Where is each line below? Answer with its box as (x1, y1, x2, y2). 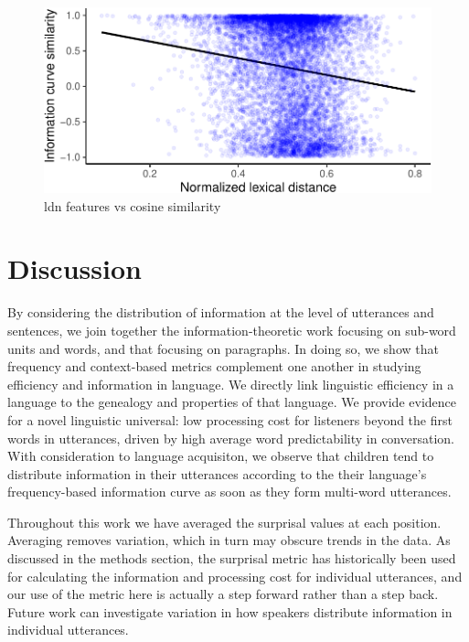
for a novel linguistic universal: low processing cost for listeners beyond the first (7, 410, 453, 429)
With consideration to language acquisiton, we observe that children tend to (7, 446, 434, 465)
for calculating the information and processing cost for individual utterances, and (7, 566, 463, 585)
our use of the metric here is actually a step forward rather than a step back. (7, 584, 439, 604)
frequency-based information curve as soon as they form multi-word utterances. (7, 482, 452, 501)
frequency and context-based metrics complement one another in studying (7, 357, 421, 376)
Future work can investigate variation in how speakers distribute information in (7, 602, 453, 621)
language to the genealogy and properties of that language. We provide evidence (7, 392, 456, 412)
